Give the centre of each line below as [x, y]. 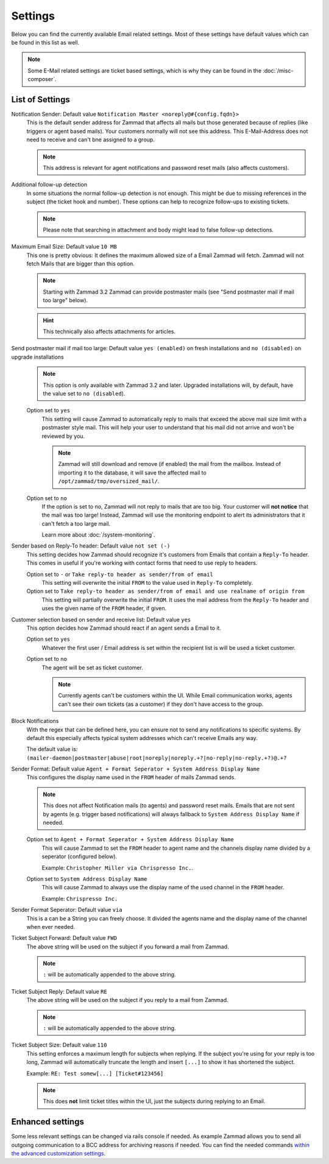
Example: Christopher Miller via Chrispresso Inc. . [118, 867]
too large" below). [65, 300]
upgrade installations [37, 357]
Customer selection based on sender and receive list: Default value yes [101, 619]
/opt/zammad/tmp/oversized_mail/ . [109, 481]
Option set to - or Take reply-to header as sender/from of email [120, 574]
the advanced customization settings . [58, 1154]
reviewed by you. [63, 436]
